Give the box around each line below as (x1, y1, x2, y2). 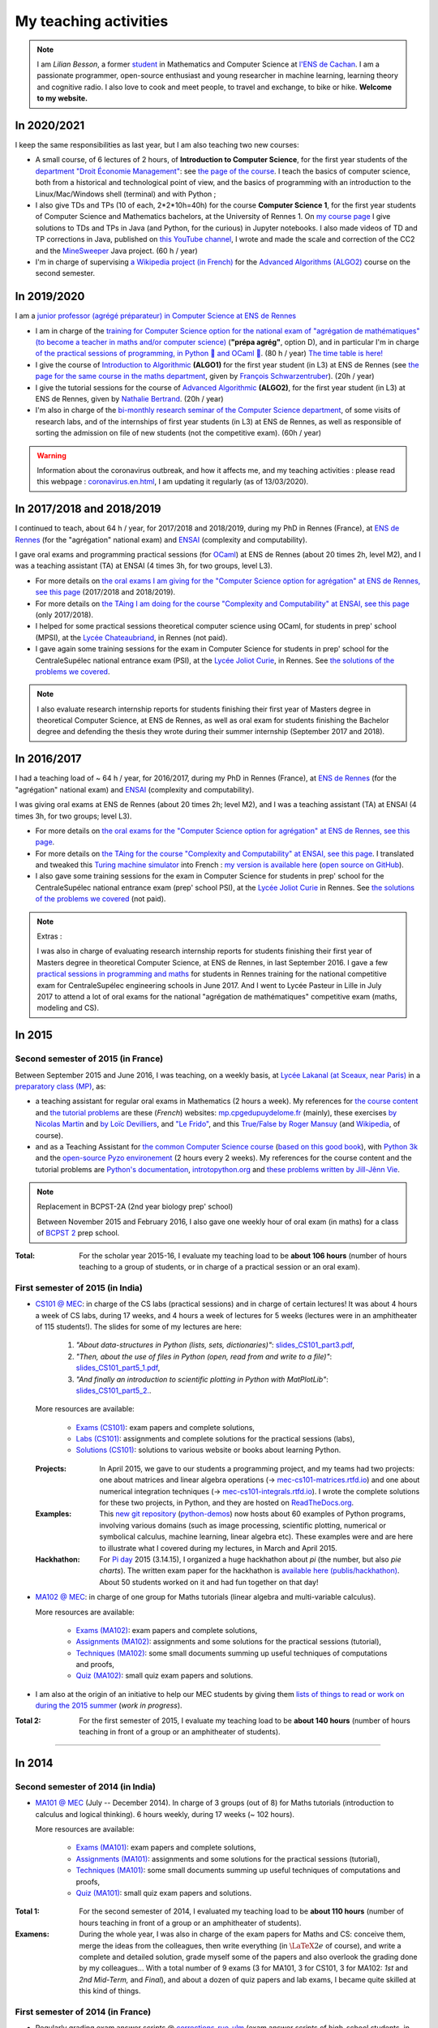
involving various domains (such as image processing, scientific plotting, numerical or (99, 1520, 387, 1530)
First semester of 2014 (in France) (15, 2006, 152, 2017)
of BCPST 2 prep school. (36, 1228, 120, 1238)
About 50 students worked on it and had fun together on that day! (99, 1577, 319, 1587)
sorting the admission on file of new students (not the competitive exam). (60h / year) (35, 428, 322, 438)
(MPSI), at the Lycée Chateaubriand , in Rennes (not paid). (35, 633, 228, 642)
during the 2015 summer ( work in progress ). (35, 1700, 182, 1711)
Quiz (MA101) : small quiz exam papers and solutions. (75, 1888, 252, 1897)
